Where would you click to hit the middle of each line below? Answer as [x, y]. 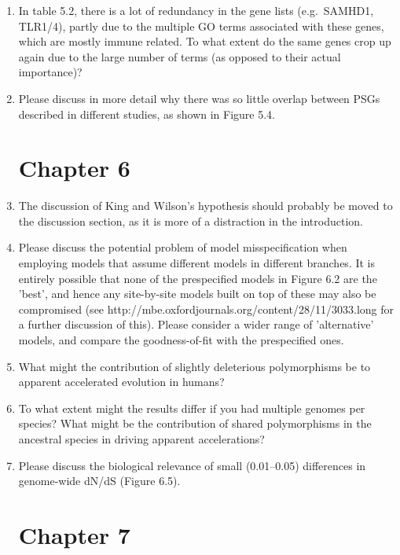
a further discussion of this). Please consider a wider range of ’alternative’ [196, 324]
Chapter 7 [74, 534]
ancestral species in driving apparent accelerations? [141, 439]
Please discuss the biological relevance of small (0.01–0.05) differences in [192, 465]
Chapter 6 [74, 168]
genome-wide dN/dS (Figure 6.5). [99, 481]
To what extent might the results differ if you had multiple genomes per [192, 408]
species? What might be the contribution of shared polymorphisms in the [195, 423]
